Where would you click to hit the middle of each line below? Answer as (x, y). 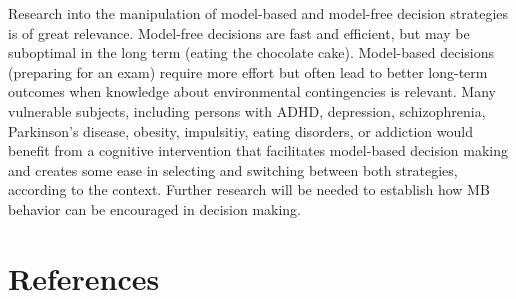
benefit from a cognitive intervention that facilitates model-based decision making (258, 150)
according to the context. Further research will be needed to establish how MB (249, 189)
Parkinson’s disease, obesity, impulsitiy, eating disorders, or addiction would (240, 130)
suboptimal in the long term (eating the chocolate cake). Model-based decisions (251, 52)
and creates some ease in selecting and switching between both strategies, (233, 169)
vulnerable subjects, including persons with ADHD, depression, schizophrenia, (247, 110)
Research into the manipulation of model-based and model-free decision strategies (258, 13)
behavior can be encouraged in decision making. (155, 208)
